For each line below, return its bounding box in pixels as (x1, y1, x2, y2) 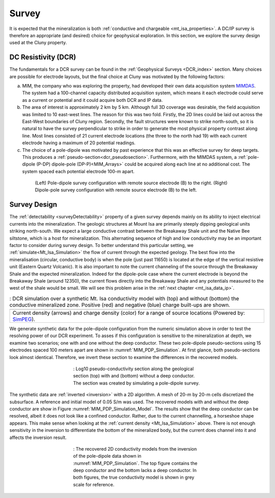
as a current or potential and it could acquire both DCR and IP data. (22, 97, 163, 103)
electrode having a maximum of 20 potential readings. (22, 140, 136, 146)
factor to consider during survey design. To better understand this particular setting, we (9, 242, 194, 248)
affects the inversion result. (9, 434, 67, 440)
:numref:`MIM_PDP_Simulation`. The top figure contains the (73, 460, 198, 466)
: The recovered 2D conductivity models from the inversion (73, 446, 197, 452)
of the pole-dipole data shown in (73, 453, 142, 459)
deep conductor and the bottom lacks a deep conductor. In (73, 467, 197, 474)
